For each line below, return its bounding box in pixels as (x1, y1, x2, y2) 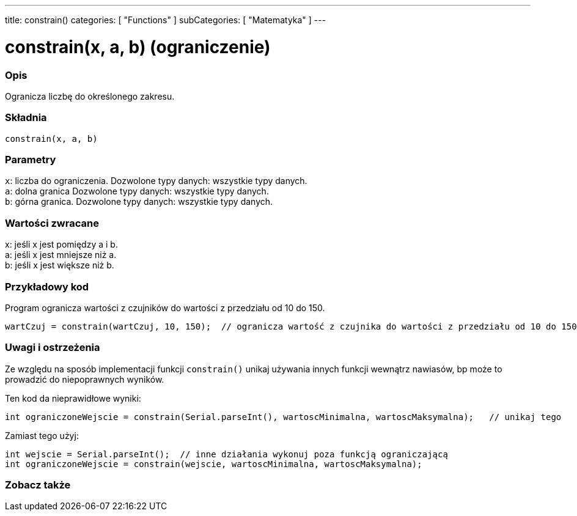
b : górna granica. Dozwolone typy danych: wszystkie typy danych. (5, 196, 273, 207)
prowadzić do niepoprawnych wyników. (5, 374, 164, 385)
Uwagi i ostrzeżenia (5, 341, 100, 354)
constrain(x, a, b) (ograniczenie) (5, 36, 271, 57)
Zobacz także (5, 479, 71, 491)
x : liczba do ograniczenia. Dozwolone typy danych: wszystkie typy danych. (5, 175, 307, 186)
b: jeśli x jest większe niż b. (5, 260, 114, 271)
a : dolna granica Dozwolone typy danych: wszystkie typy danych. (5, 186, 269, 197)
